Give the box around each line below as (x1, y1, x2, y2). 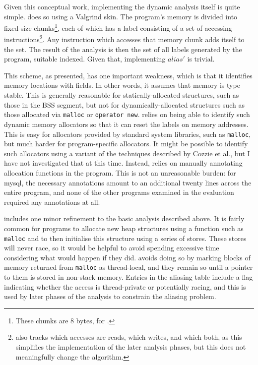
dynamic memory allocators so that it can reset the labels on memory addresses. (4, 119, 249, 129)
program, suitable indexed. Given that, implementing (4, 54, 166, 64)
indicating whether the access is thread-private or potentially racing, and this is (4, 281, 246, 292)
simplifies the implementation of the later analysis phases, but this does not (15, 341, 246, 352)
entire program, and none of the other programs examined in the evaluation (4, 187, 234, 197)
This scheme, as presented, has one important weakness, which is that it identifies (4, 70, 253, 80)
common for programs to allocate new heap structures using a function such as (4, 223, 244, 233)
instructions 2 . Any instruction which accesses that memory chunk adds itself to (4, 33, 245, 45)
